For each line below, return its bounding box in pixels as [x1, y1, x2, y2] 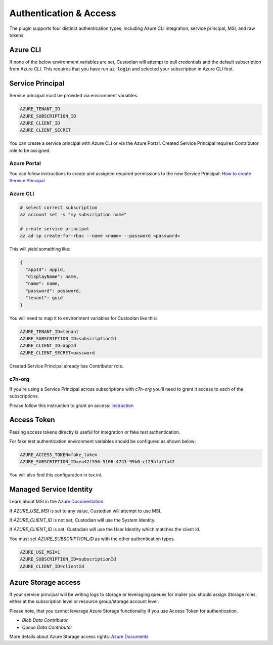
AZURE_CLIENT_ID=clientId [20, 563, 84, 569]
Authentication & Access [9, 8, 116, 19]
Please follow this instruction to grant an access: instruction [9, 402, 134, 409]
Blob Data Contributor [22, 617, 68, 623]
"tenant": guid [25, 295, 63, 301]
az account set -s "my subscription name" [20, 212, 127, 218]
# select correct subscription [20, 205, 98, 210]
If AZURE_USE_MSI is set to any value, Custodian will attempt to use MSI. [9, 508, 162, 514]
